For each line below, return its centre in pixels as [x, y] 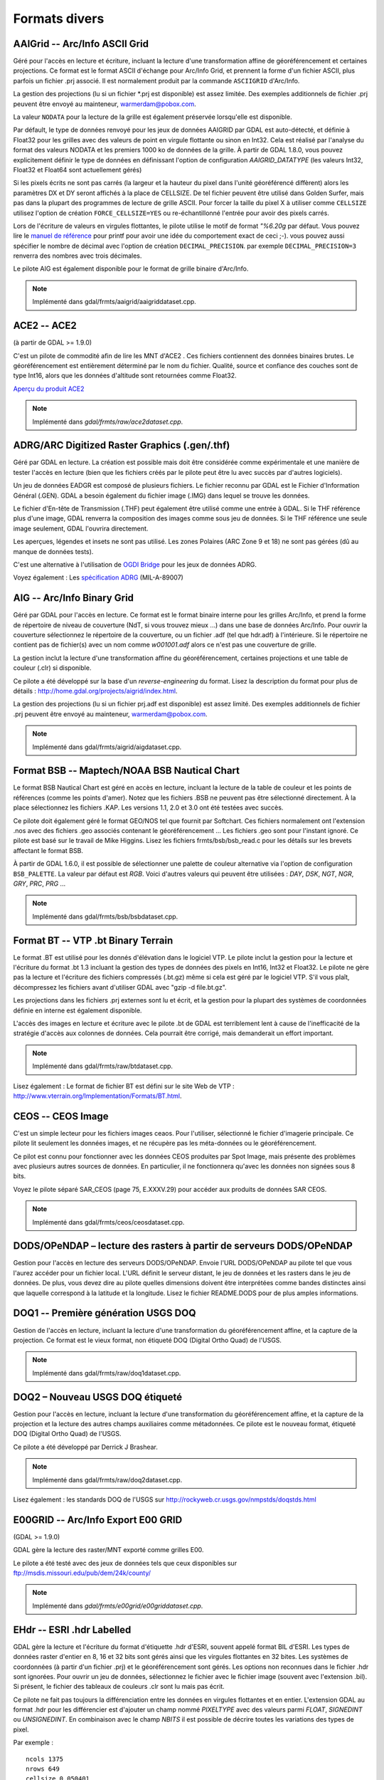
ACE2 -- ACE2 [45, 326]
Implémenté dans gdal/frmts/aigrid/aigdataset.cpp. [107, 747]
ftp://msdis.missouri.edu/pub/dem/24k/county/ [82, 1573]
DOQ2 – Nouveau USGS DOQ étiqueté [98, 1397]
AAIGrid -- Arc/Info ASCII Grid [81, 44]
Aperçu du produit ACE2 [49, 389]
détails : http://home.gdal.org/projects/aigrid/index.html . [95, 691]
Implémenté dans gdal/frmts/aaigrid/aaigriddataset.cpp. [114, 302]
